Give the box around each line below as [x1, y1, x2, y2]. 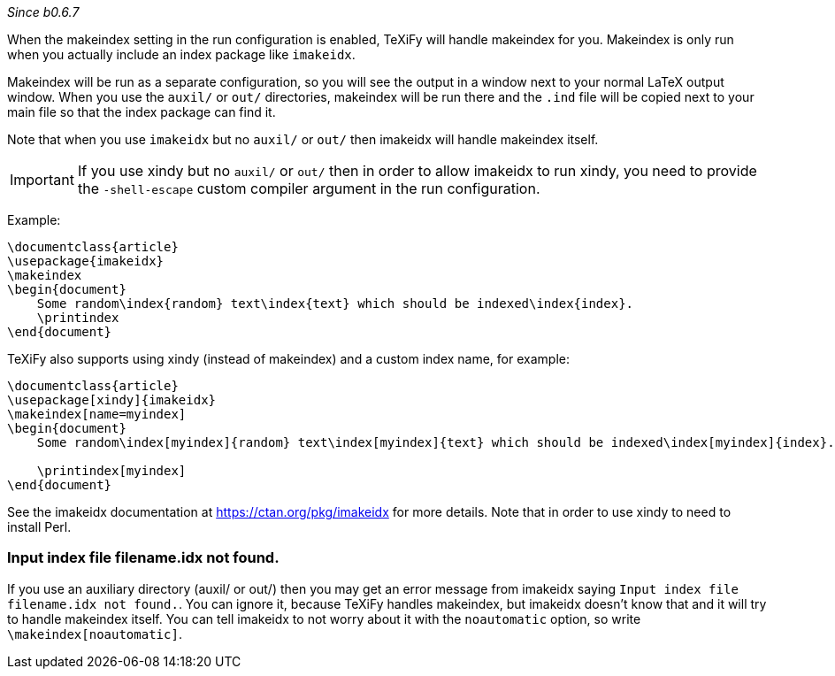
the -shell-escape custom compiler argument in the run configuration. [77, 180, 540, 197]
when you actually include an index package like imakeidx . [7, 47, 356, 62]
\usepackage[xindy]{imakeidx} [7, 393, 217, 407]
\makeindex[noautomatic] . [7, 626, 182, 641]
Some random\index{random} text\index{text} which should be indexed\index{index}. [36, 296, 634, 311]
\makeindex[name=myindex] [7, 407, 187, 421]
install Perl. [7, 519, 72, 534]
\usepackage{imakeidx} [7, 254, 165, 268]
